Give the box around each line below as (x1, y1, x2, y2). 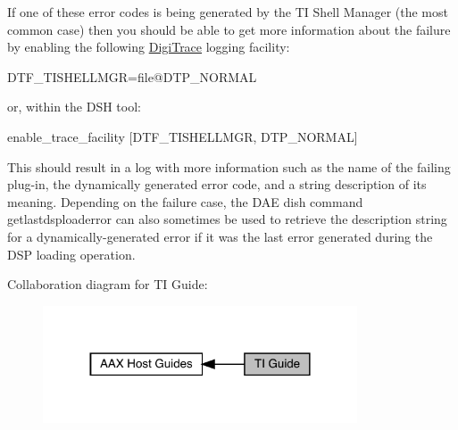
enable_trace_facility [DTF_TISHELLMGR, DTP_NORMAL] (7, 127, 358, 145)
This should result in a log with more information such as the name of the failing (7, 157, 451, 176)
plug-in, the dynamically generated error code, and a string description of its (7, 175, 427, 194)
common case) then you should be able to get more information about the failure (7, 20, 451, 38)
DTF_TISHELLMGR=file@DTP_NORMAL (7, 67, 257, 86)
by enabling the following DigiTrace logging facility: (7, 37, 290, 56)
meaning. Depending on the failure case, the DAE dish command (7, 192, 363, 211)
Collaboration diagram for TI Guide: (7, 275, 208, 294)
